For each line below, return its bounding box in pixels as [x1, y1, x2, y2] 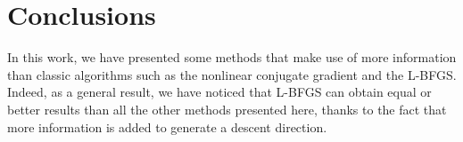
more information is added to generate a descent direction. [7, 117, 327, 136]
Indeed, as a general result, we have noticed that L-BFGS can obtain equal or [7, 83, 432, 101]
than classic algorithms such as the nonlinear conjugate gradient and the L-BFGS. [7, 65, 457, 83]
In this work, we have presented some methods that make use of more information [7, 48, 457, 67]
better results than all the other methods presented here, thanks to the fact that [7, 99, 447, 118]
